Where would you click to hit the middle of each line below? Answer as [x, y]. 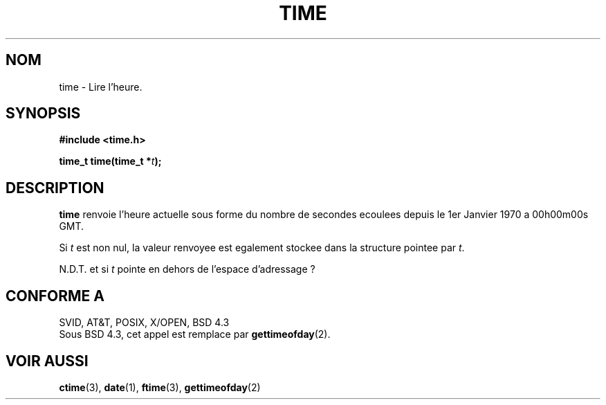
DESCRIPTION [55, 188]
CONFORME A [55, 296]
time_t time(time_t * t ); [110, 161]
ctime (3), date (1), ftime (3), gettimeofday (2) [160, 387]
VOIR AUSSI [47, 361]
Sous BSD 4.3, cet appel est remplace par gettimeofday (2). [195, 334]
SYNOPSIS [43, 114]
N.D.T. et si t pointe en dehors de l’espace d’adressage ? [187, 269]
